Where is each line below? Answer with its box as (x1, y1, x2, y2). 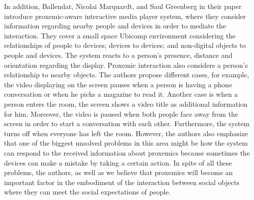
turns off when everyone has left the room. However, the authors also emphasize (4, 128, 248, 138)
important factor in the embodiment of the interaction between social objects (4, 177, 240, 187)
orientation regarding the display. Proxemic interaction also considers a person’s (4, 59, 248, 70)
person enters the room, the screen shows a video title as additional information (4, 98, 248, 109)
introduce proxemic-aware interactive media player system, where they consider (4, 10, 246, 21)
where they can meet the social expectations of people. (4, 187, 171, 197)
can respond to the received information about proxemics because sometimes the (4, 147, 250, 158)
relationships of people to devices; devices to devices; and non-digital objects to (4, 40, 246, 50)
